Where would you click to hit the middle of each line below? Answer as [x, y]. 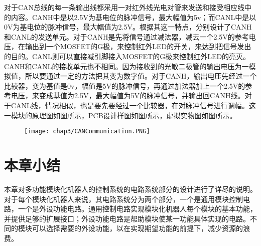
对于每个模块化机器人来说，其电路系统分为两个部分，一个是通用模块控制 [123, 199]
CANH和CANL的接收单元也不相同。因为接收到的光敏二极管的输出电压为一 [126, 66]
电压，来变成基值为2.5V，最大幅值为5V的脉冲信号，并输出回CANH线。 [128, 95]
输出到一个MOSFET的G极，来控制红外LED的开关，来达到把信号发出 [138, 46]
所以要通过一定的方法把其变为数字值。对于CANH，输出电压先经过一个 [141, 76]
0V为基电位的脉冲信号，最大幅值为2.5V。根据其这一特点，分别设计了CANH [128, 27]
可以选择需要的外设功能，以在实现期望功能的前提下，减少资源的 [137, 228]
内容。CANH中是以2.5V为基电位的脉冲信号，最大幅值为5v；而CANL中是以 [134, 17]
